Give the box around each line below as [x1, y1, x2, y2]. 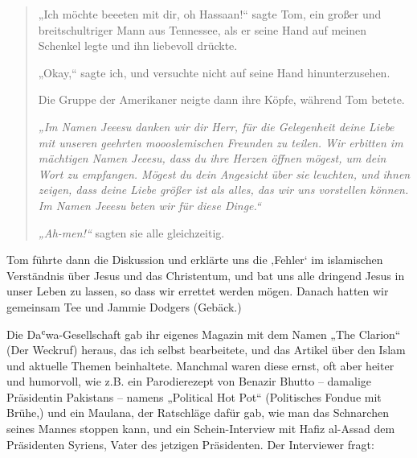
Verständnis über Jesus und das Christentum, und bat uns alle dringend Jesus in [6, 266, 405, 283]
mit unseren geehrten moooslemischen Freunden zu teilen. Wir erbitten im [38, 134, 403, 151]
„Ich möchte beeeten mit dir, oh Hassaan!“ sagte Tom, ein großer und [38, 6, 382, 22]
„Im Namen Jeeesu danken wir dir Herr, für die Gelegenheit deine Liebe [38, 118, 395, 134]
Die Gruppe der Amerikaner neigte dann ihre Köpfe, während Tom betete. [38, 91, 405, 108]
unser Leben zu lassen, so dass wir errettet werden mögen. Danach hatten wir [6, 283, 389, 299]
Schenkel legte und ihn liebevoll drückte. [38, 37, 238, 54]
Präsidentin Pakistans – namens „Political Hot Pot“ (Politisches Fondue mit [6, 388, 382, 405]
